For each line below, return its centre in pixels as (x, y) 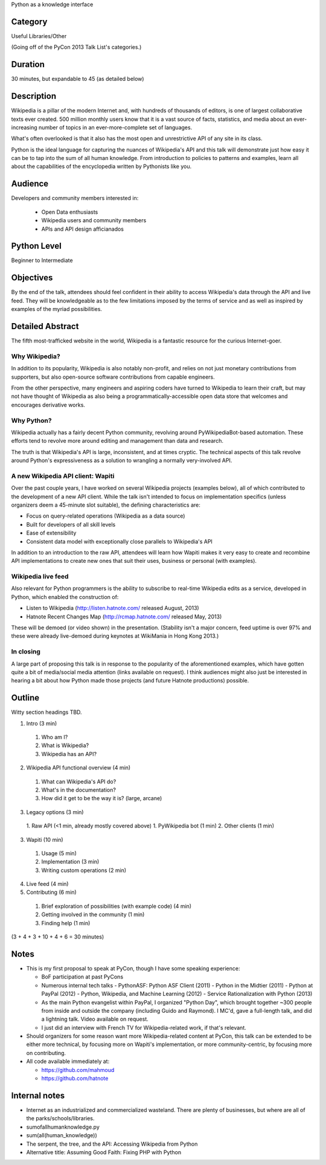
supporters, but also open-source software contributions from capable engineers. (113, 377)
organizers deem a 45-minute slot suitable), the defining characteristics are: (106, 505)
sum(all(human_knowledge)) (62, 1135)
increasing (24, 127)
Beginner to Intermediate (42, 260)
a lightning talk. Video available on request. (95, 1019)
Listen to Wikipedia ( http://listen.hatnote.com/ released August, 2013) (113, 608)
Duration (28, 64)
